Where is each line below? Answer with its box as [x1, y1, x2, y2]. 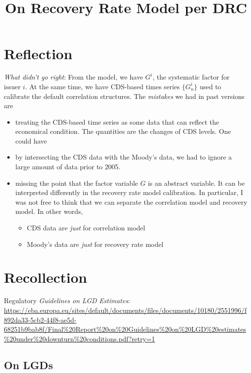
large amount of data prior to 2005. [15, 162, 121, 172]
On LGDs [4, 357, 53, 372]
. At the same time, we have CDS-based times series [25, 81, 180, 91]
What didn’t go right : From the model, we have [4, 72, 143, 82]
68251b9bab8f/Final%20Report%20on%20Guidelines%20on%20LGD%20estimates [4, 324, 246, 334]
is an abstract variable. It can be [148, 178, 245, 188]
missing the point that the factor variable [15, 178, 138, 188]
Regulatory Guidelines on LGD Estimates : [4, 295, 130, 306]
